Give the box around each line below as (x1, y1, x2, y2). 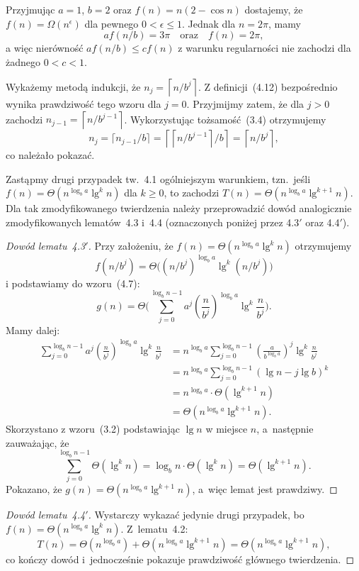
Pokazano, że (6, 482, 62, 497)
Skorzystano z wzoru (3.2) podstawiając (6, 421, 181, 436)
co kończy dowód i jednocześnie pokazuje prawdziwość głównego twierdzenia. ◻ (6, 551, 355, 566)
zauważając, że (6, 435, 69, 450)
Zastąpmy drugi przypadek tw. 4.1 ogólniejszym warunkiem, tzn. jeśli (6, 171, 311, 186)
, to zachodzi (164, 185, 220, 200)
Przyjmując (6, 2, 55, 16)
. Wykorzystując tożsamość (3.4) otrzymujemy (124, 111, 326, 126)
